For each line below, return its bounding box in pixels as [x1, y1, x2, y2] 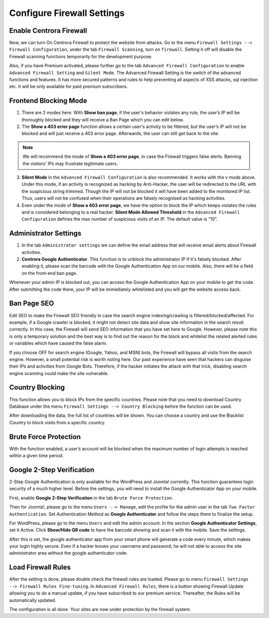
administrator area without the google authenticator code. [9, 550, 128, 556]
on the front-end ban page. [21, 270, 78, 276]
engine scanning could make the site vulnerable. [9, 370, 109, 376]
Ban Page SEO [9, 299, 54, 308]
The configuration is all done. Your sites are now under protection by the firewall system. [9, 606, 191, 612]
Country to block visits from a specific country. [9, 419, 106, 425]
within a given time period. [9, 453, 64, 459]
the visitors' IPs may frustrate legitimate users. [22, 160, 118, 166]
